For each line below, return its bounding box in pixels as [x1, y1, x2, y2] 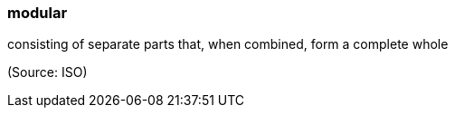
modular [7, 4, 68, 22]
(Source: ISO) [7, 64, 88, 81]
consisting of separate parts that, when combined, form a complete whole [7, 36, 449, 53]
